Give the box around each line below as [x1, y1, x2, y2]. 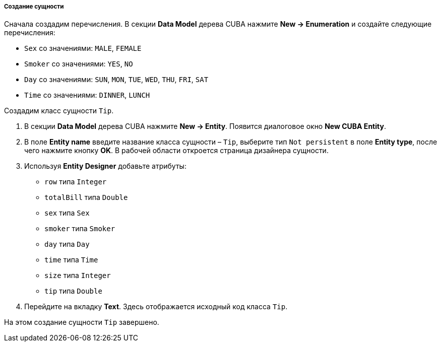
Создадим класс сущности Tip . [4, 106, 114, 115]
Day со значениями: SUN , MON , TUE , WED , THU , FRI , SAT [24, 75, 209, 84]
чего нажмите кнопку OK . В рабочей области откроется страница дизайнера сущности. [24, 146, 329, 155]
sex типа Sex [44, 209, 90, 218]
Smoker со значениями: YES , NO [24, 59, 133, 68]
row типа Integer [44, 177, 107, 186]
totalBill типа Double [44, 193, 128, 202]
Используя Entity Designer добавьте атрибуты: [24, 162, 186, 171]
